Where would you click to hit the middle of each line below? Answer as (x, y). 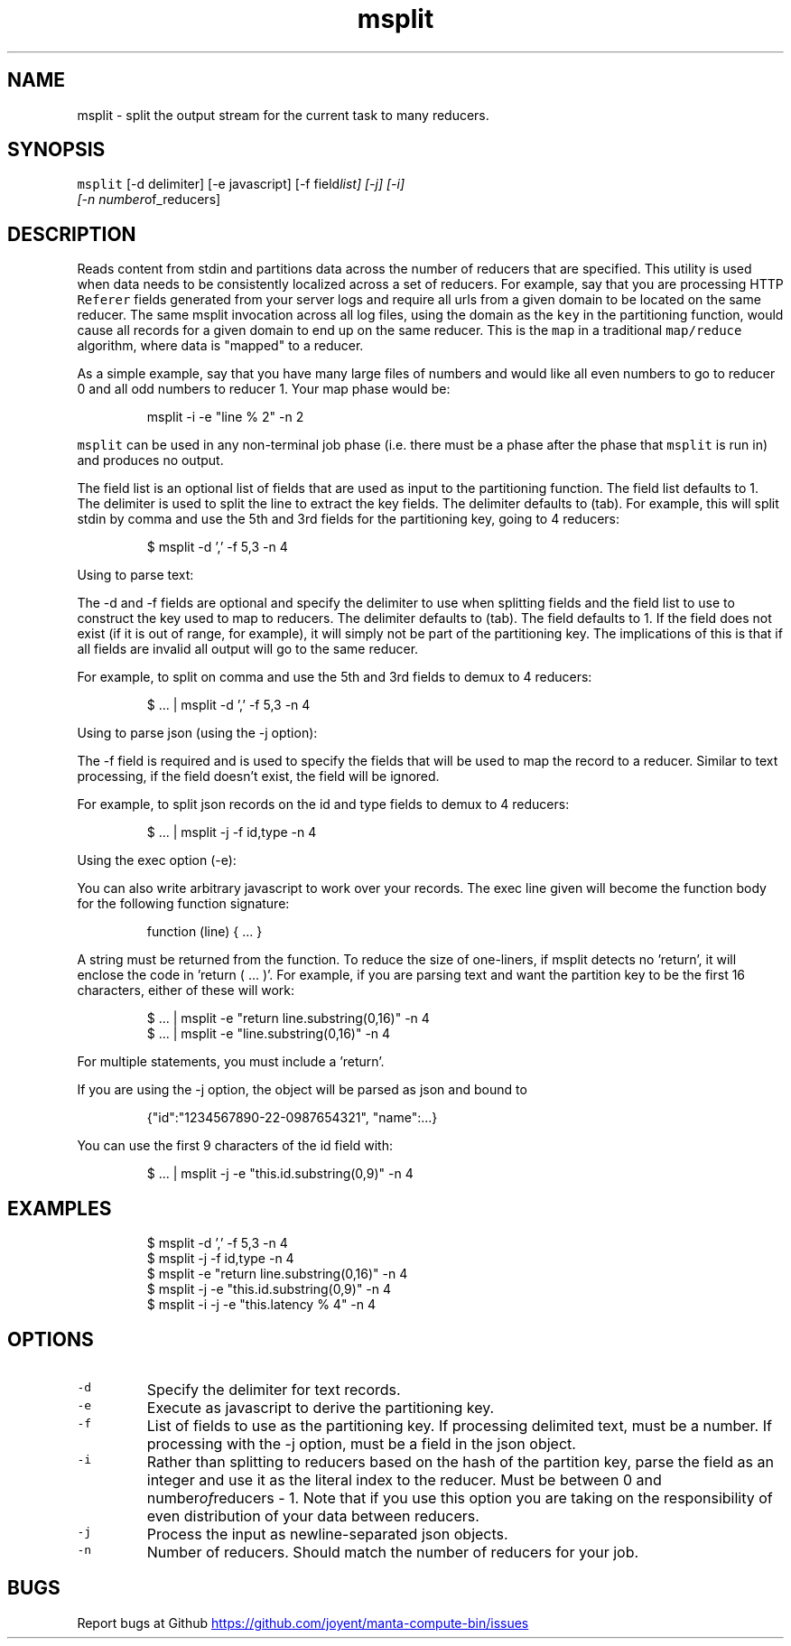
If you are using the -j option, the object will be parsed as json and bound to (302, 1090)
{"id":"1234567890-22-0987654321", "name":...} (292, 1118)
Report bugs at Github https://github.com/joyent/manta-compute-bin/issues (303, 1623)
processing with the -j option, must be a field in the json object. (361, 1443)
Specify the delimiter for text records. (274, 1389)
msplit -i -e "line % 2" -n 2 (225, 417)
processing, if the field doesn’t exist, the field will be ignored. (258, 777)
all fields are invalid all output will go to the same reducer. (248, 649)
